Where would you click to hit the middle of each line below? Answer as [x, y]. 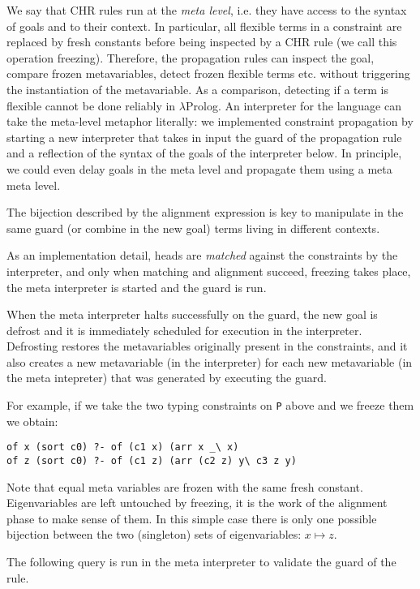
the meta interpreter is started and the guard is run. [137, 287]
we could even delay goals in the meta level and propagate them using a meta [199, 168]
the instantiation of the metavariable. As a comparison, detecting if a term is [197, 89]
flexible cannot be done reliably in [91, 105]
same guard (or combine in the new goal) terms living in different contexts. [193, 228]
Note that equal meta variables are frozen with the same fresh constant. [185, 486]
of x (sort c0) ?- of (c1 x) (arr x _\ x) [123, 447]
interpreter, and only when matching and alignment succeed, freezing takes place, [209, 271]
